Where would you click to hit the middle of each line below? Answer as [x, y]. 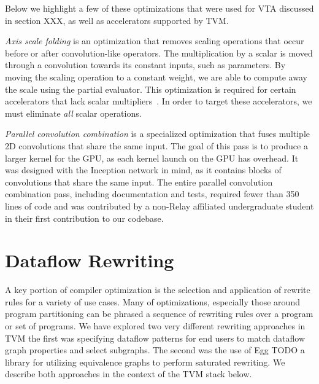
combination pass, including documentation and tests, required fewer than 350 [152, 194]
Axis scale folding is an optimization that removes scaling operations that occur [155, 41]
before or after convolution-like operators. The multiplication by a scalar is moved [159, 53]
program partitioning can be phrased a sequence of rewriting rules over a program [159, 314]
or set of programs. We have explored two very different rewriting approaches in [155, 326]
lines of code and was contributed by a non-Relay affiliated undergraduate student [159, 206]
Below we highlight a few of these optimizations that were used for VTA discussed [159, 8]
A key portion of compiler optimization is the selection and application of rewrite [158, 290]
